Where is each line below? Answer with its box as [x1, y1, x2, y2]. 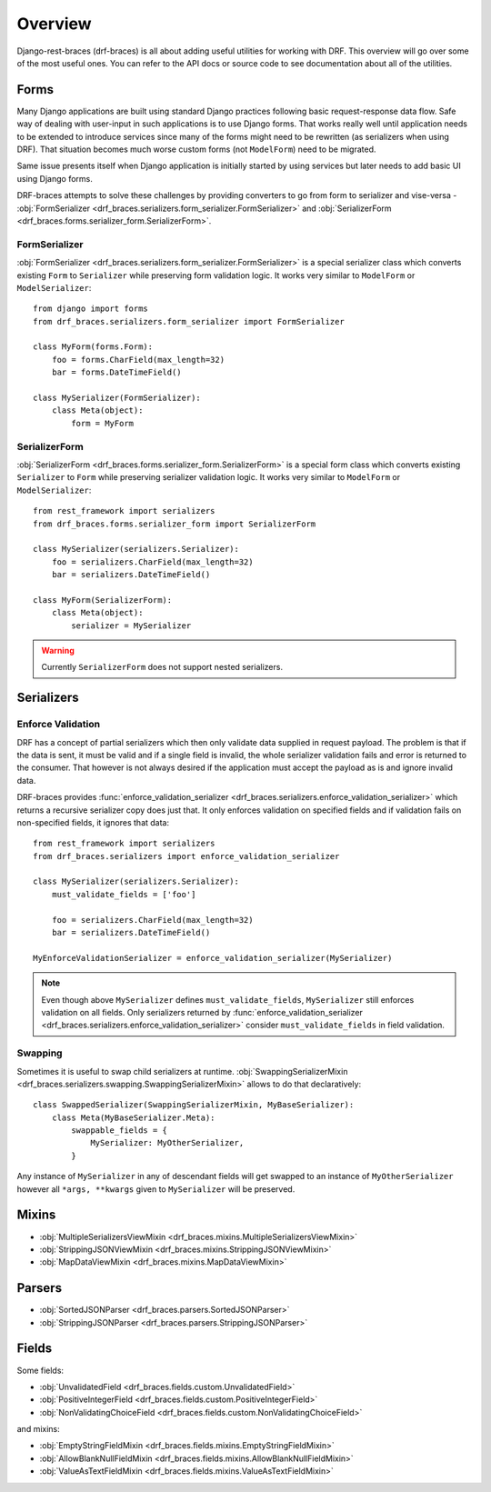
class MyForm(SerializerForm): [33, 595, 173, 605]
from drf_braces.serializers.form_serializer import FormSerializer [33, 316, 345, 326]
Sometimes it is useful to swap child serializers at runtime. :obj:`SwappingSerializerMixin [16, 1066, 348, 1076]
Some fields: [16, 1365, 64, 1376]
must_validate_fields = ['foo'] [51, 889, 196, 899]
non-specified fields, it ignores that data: [16, 816, 170, 827]
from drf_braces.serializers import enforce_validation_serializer [33, 851, 340, 861]
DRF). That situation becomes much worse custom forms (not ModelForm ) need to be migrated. [16, 144, 376, 155]
